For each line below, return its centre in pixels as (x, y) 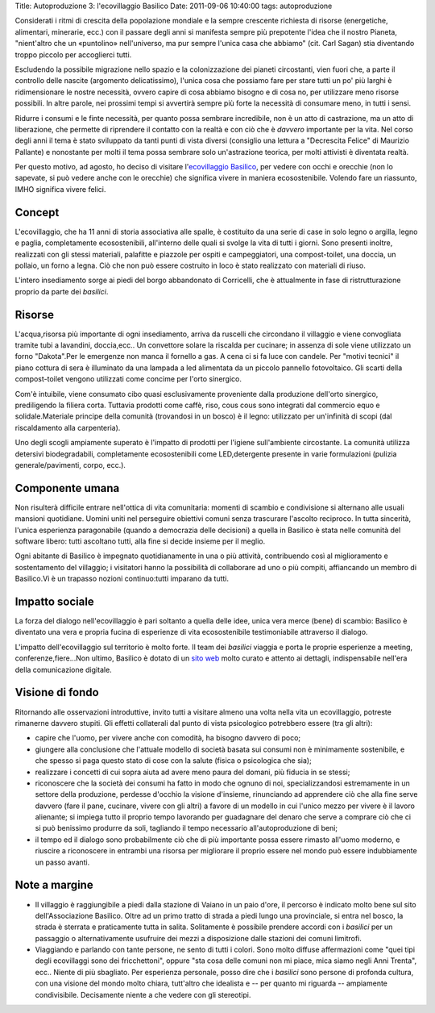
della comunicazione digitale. (63, 669)
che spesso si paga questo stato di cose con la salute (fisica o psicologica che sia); (173, 761)
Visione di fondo (57, 692)
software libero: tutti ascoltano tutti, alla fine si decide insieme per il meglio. (140, 541)
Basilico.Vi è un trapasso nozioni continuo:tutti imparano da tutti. (122, 579)
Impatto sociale (54, 601)
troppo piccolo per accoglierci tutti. (73, 54)
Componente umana (67, 488)
